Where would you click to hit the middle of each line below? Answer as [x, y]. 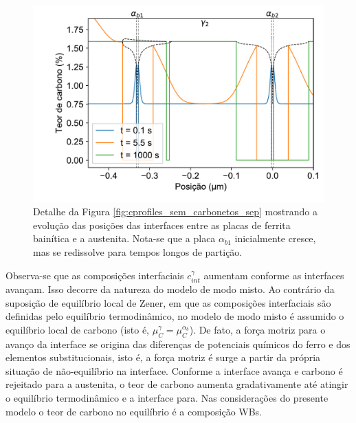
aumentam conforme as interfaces [274, 275]
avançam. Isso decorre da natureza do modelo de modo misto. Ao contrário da [170, 289]
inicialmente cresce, [275, 238]
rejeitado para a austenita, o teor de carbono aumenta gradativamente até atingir [177, 384]
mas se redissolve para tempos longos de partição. [138, 252]
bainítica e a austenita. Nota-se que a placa [124, 238]
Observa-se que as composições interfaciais [95, 275]
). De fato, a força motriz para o [257, 329]
